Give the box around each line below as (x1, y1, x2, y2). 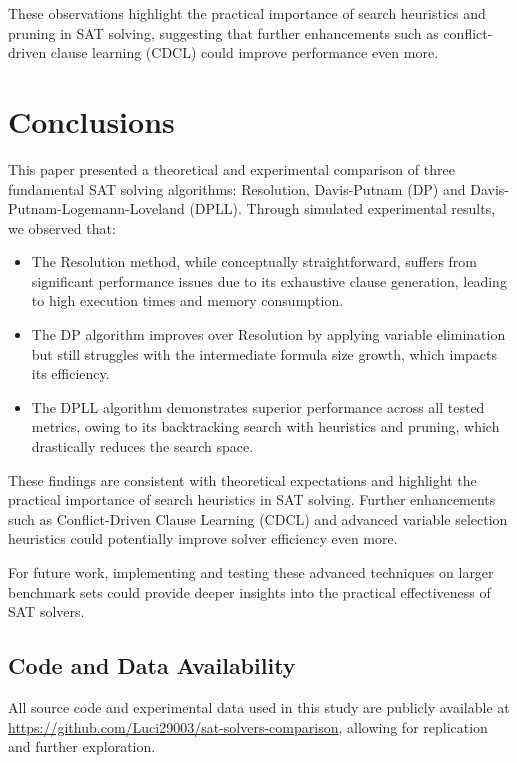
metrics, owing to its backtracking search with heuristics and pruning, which (31, 416, 500, 437)
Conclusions (8, 100, 175, 141)
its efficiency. (31, 363, 110, 384)
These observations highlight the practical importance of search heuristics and (8, 3, 486, 23)
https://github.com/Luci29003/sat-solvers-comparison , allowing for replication (8, 716, 488, 737)
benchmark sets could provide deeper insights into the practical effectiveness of (8, 581, 491, 602)
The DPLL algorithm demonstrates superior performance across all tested (31, 396, 485, 417)
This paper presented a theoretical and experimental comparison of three (8, 158, 455, 179)
